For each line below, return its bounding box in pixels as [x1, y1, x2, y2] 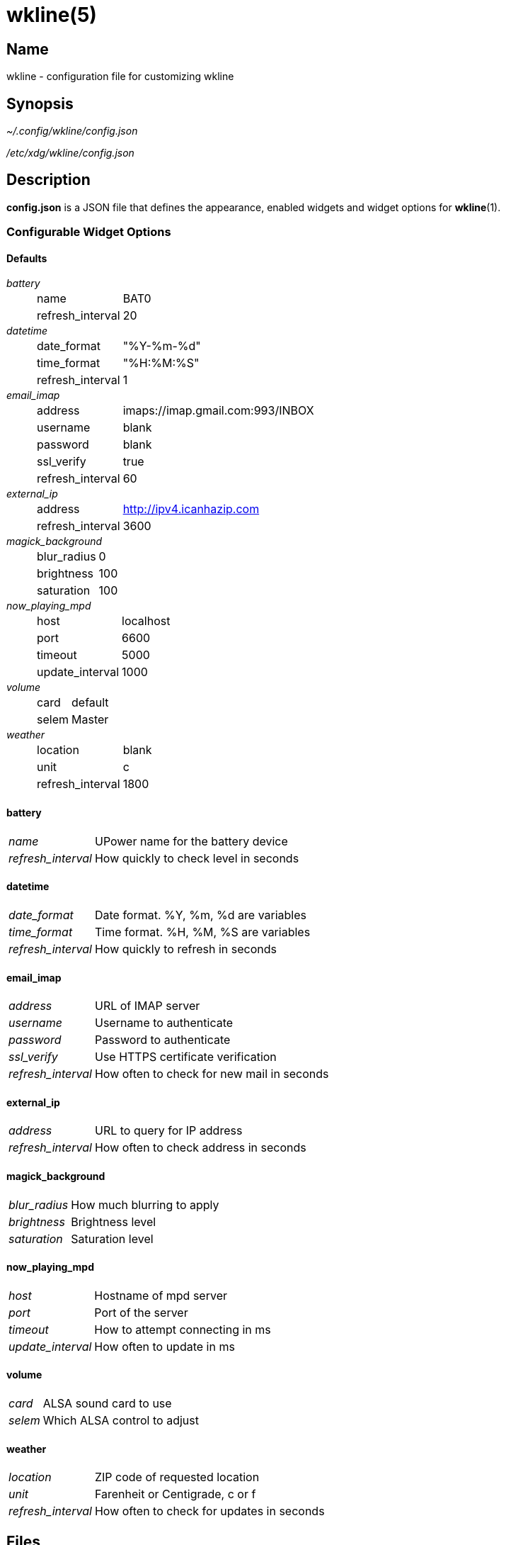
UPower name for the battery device [94, 833, 288, 848]
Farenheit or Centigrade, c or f [94, 1487, 256, 1502]
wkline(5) [6, 3, 97, 27]
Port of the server [94, 1305, 188, 1320]
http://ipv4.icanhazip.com [122, 502, 260, 517]
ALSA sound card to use [42, 1395, 172, 1410]
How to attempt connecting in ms [94, 1322, 271, 1337]
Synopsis [6, 94, 74, 113]
